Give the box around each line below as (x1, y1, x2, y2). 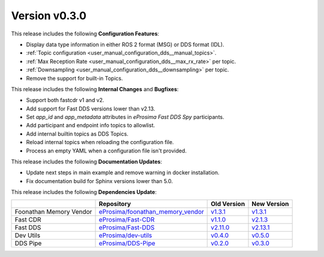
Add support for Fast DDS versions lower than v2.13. (26, 105, 155, 112)
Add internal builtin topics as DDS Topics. (26, 130, 129, 138)
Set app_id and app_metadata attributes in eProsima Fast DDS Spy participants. (26, 113, 224, 121)
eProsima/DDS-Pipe (98, 239, 155, 247)
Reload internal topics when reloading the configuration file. (26, 139, 174, 146)
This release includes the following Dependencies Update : (11, 189, 157, 196)
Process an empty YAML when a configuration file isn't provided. (26, 147, 187, 154)
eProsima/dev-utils (98, 231, 152, 240)
